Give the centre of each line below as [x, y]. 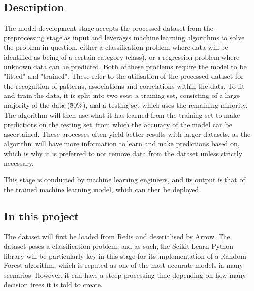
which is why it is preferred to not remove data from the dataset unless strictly [123, 153]
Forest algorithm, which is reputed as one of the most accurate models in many [124, 265]
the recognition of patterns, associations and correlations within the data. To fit [124, 85]
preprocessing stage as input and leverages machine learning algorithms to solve [124, 37]
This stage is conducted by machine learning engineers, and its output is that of [125, 179]
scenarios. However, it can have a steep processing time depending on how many [125, 275]
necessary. [19, 163]
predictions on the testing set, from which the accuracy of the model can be [118, 124]
